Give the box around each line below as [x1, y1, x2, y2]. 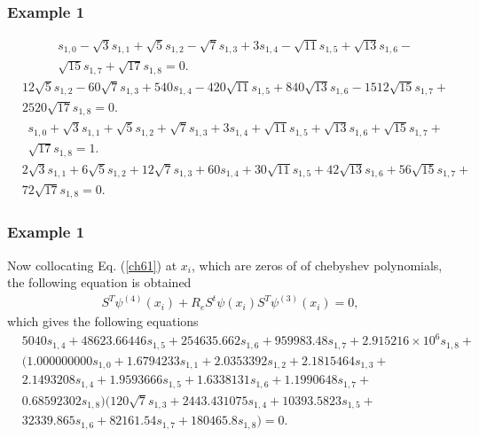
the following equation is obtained [7, 273, 192, 292]
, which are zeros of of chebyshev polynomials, [192, 255, 443, 274]
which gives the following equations [7, 312, 199, 331]
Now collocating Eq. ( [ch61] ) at [7, 255, 177, 274]
